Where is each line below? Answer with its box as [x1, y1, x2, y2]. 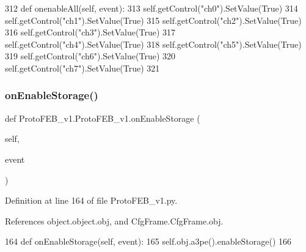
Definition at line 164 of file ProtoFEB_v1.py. [5, 194, 178, 207]
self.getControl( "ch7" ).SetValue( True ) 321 [5, 61, 160, 74]
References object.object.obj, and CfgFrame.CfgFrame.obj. [5, 214, 224, 227]
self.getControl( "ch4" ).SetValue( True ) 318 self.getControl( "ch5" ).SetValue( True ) [5, 37, 302, 50]
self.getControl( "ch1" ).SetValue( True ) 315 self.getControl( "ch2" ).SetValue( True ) [5, 13, 302, 26]
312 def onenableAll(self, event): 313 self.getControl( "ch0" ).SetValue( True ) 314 [5, 2, 298, 14]
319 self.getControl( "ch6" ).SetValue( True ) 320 [5, 50, 176, 62]
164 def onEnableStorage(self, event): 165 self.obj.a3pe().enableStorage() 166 [5, 235, 292, 248]
